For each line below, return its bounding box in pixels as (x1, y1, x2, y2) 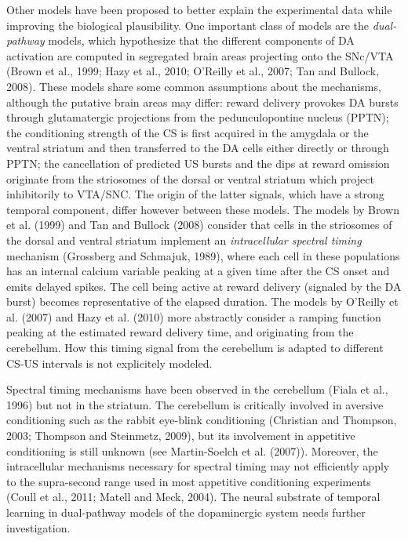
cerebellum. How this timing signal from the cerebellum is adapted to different (6, 339, 384, 356)
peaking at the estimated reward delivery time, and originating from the (6, 324, 354, 340)
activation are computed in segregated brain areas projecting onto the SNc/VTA (6, 47, 394, 64)
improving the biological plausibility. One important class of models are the (6, 16, 370, 33)
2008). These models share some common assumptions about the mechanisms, (6, 78, 381, 94)
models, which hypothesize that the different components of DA (48, 32, 355, 49)
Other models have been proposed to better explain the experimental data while (6, 2, 392, 17)
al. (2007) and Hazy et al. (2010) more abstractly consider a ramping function (6, 308, 381, 325)
